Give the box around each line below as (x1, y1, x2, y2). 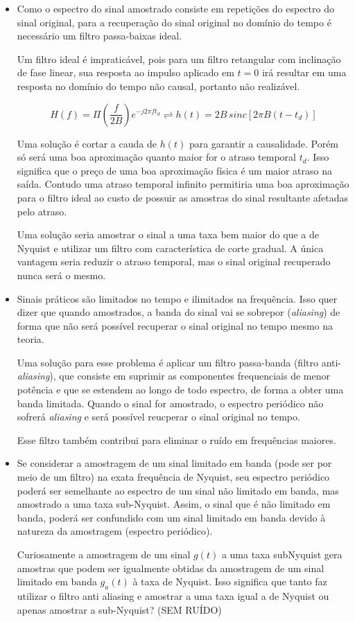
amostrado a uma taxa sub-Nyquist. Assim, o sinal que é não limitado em (17, 497, 331, 511)
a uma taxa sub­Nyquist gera (221, 547, 343, 561)
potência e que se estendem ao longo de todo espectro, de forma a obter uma (17, 382, 344, 397)
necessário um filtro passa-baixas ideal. (17, 28, 182, 43)
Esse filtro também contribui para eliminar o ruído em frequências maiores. (17, 432, 336, 447)
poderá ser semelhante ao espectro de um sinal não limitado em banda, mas (17, 483, 339, 497)
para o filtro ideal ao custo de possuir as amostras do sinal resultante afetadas (17, 190, 349, 204)
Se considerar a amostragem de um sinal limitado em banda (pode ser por (17, 456, 332, 470)
